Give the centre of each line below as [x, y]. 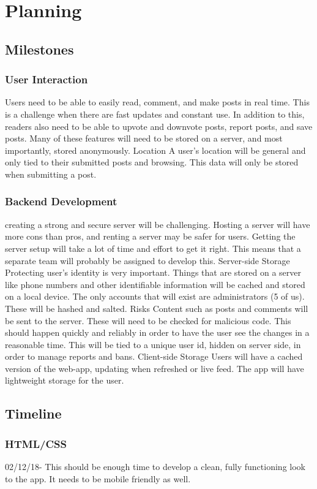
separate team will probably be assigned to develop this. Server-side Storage [147, 260]
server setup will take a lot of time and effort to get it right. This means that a [153, 248]
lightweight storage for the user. [65, 380]
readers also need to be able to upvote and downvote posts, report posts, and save [159, 126]
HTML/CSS [36, 443]
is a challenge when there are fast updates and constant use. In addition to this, [155, 114]
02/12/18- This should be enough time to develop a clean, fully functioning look [155, 467]
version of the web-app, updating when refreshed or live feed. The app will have [155, 368]
